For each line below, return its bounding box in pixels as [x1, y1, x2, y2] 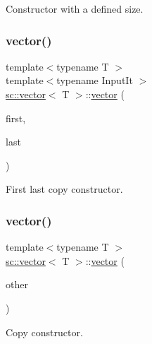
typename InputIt [56, 73, 133, 88]
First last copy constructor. [6, 182, 123, 196]
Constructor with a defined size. [6, 1, 144, 16]
